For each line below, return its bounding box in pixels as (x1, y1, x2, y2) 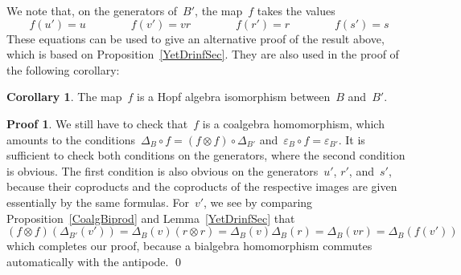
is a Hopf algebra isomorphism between (137, 88, 331, 105)
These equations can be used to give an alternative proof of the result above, (6, 30, 385, 47)
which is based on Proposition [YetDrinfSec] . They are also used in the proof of (6, 46, 399, 63)
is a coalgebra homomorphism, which (202, 115, 385, 131)
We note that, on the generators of (6, 2, 178, 18)
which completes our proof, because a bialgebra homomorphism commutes (6, 237, 373, 254)
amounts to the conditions (6, 131, 135, 148)
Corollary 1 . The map (6, 88, 122, 105)
